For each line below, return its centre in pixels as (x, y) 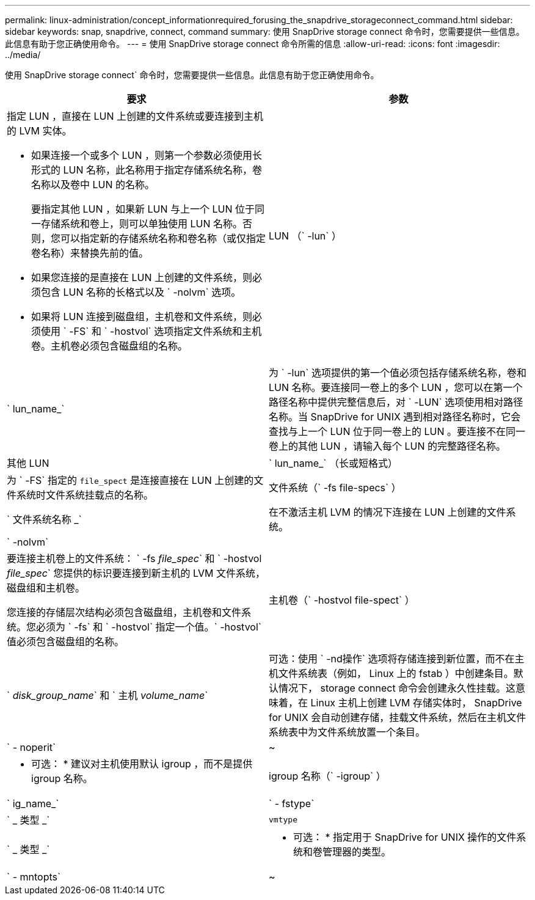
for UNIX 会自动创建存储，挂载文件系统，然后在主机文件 (398, 717)
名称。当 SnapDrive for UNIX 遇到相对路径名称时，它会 (395, 417)
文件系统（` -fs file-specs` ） (335, 488)
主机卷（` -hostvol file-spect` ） (342, 600)
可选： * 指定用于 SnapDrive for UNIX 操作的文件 (405, 837)
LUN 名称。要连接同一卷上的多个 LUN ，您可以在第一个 (396, 387)
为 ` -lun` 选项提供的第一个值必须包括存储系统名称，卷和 (398, 373)
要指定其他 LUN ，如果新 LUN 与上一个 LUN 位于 (143, 209)
